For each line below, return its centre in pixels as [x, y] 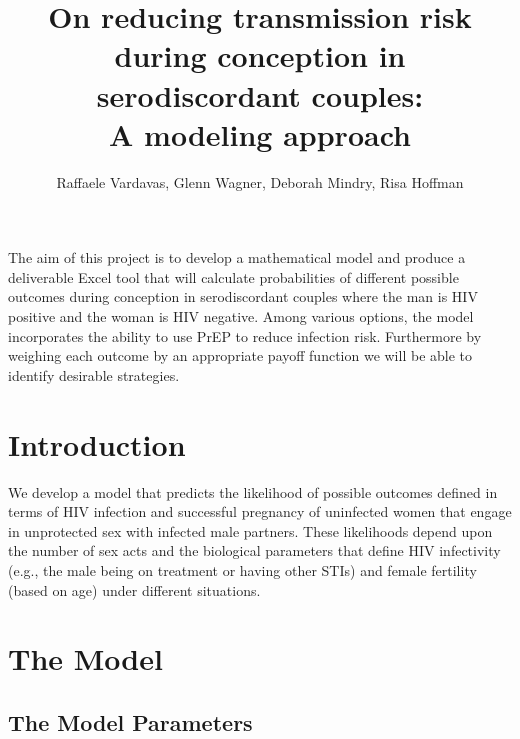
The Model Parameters [130, 721]
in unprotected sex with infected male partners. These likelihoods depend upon [250, 530]
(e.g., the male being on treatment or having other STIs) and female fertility [242, 569]
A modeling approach [260, 133]
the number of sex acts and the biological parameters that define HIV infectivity [254, 550]
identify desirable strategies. [94, 374]
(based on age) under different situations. [134, 589]
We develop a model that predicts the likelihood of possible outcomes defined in [253, 491]
